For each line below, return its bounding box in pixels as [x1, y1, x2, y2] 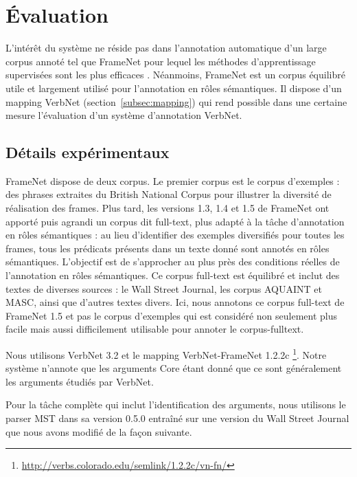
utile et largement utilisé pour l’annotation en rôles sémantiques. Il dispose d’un [5, 80, 342, 95]
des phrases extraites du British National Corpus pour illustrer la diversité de [5, 187, 332, 201]
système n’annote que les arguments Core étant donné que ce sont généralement [5, 361, 342, 375]
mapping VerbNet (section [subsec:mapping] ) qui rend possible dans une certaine [5, 94, 347, 109]
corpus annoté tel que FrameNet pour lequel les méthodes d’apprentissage [5, 54, 316, 68]
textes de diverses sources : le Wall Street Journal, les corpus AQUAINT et [5, 281, 322, 296]
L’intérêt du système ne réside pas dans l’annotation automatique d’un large [5, 41, 327, 55]
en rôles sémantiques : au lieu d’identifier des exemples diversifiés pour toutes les [5, 228, 345, 242]
